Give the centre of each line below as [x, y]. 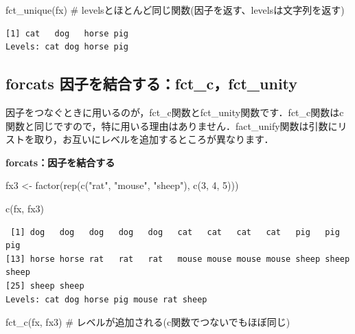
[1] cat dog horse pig [67, 33]
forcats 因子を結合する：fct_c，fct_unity [152, 83]
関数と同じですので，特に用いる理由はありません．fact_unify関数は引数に [172, 125]
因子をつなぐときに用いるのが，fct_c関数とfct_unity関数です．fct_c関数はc [175, 112]
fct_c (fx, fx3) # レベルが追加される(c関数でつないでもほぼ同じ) [148, 322]
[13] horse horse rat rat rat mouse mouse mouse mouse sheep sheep [178, 259]
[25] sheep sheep [45, 286]
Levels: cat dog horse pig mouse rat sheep [106, 299]
